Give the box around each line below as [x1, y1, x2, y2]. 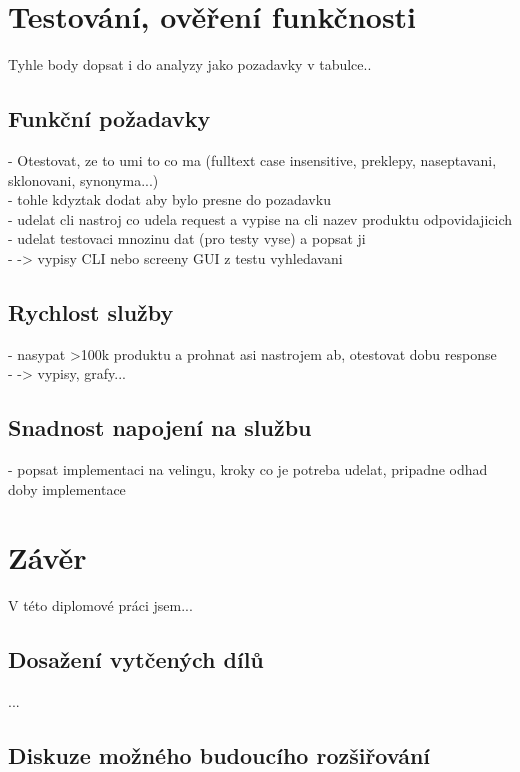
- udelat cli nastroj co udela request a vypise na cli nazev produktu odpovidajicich [8, 208, 512, 229]
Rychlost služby [8, 296, 174, 327]
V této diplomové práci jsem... [8, 595, 193, 616]
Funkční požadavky [8, 103, 211, 134]
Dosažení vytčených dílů [8, 644, 264, 675]
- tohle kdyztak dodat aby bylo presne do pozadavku [8, 189, 331, 210]
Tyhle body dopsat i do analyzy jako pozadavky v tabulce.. [8, 54, 372, 75]
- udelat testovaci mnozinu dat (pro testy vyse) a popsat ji [8, 228, 366, 249]
